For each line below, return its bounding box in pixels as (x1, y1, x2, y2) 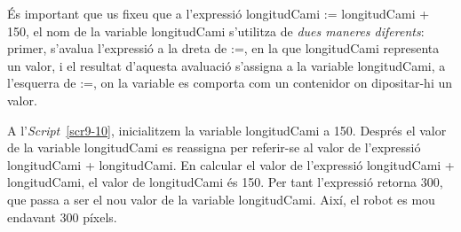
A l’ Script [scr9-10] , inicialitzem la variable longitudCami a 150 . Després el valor (7, 120, 447, 139)
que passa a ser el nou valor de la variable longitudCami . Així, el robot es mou (7, 189, 435, 208)
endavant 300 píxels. (7, 207, 117, 226)
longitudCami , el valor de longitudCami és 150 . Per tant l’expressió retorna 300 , (7, 173, 443, 191)
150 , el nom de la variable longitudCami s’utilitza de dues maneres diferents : (7, 21, 425, 40)
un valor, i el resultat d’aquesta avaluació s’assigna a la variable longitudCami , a (7, 56, 446, 74)
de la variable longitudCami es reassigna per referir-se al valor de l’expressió (7, 138, 421, 157)
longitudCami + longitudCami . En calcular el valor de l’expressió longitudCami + (7, 155, 455, 174)
